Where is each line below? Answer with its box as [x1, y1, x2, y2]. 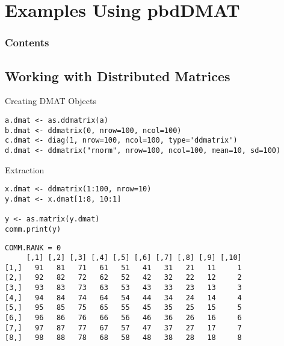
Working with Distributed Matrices [5, 66, 230, 85]
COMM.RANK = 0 [5, 243, 61, 252]
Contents [5, 35, 49, 50]
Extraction [5, 163, 45, 176]
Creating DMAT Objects [5, 94, 96, 107]
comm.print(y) [5, 224, 61, 233]
